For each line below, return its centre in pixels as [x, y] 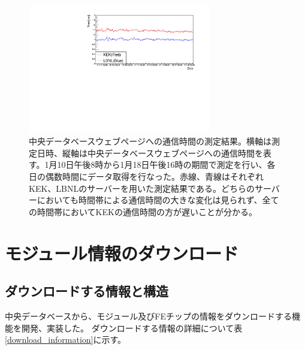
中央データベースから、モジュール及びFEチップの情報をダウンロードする [148, 316]
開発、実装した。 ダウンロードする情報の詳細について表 [132, 328]
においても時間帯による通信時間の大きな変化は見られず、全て [158, 200]
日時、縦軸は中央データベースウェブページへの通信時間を [150, 153]
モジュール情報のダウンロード [122, 253]
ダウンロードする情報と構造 [87, 291]
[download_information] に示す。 [66, 340]
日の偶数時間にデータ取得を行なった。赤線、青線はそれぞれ [146, 176]
